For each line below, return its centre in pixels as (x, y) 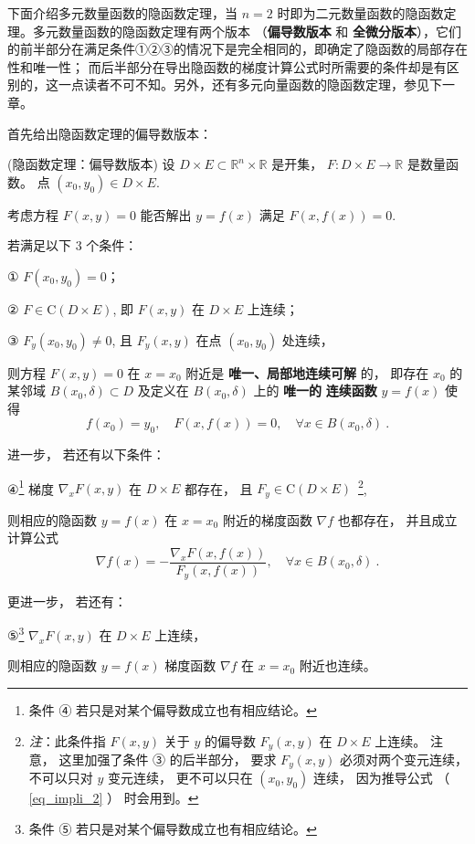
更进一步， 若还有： (67, 601)
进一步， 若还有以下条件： (86, 454)
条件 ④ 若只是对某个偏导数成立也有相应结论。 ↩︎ (173, 709)
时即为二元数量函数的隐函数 (360, 13)
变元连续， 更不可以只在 (180, 778)
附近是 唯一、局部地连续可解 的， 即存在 (307, 372)
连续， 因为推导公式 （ (381, 778)
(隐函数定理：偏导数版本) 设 (91, 164)
